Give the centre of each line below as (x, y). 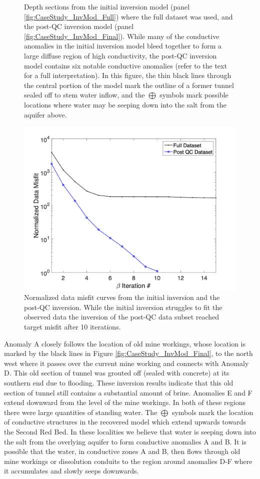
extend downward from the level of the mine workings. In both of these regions (125, 402)
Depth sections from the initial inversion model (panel (107, 6)
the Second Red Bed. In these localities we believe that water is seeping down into (130, 431)
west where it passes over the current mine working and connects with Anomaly (126, 363)
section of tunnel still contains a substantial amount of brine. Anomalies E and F (128, 392)
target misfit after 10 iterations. (72, 327)
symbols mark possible (194, 95)
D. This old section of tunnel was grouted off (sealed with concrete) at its (117, 373)
